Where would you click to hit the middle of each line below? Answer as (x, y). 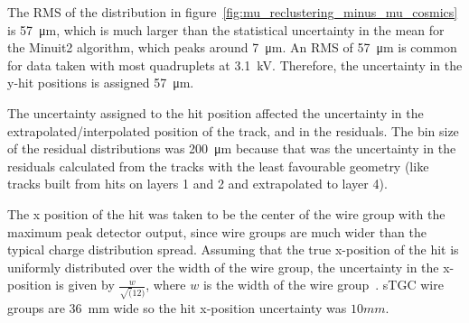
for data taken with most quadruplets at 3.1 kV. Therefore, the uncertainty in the (235, 65)
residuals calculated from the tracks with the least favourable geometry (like (218, 166)
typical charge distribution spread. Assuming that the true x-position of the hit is (233, 249)
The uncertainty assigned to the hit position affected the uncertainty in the (216, 112)
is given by (85, 285)
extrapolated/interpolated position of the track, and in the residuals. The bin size (233, 130)
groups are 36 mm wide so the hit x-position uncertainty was (177, 308)
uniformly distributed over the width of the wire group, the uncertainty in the (223, 267)
